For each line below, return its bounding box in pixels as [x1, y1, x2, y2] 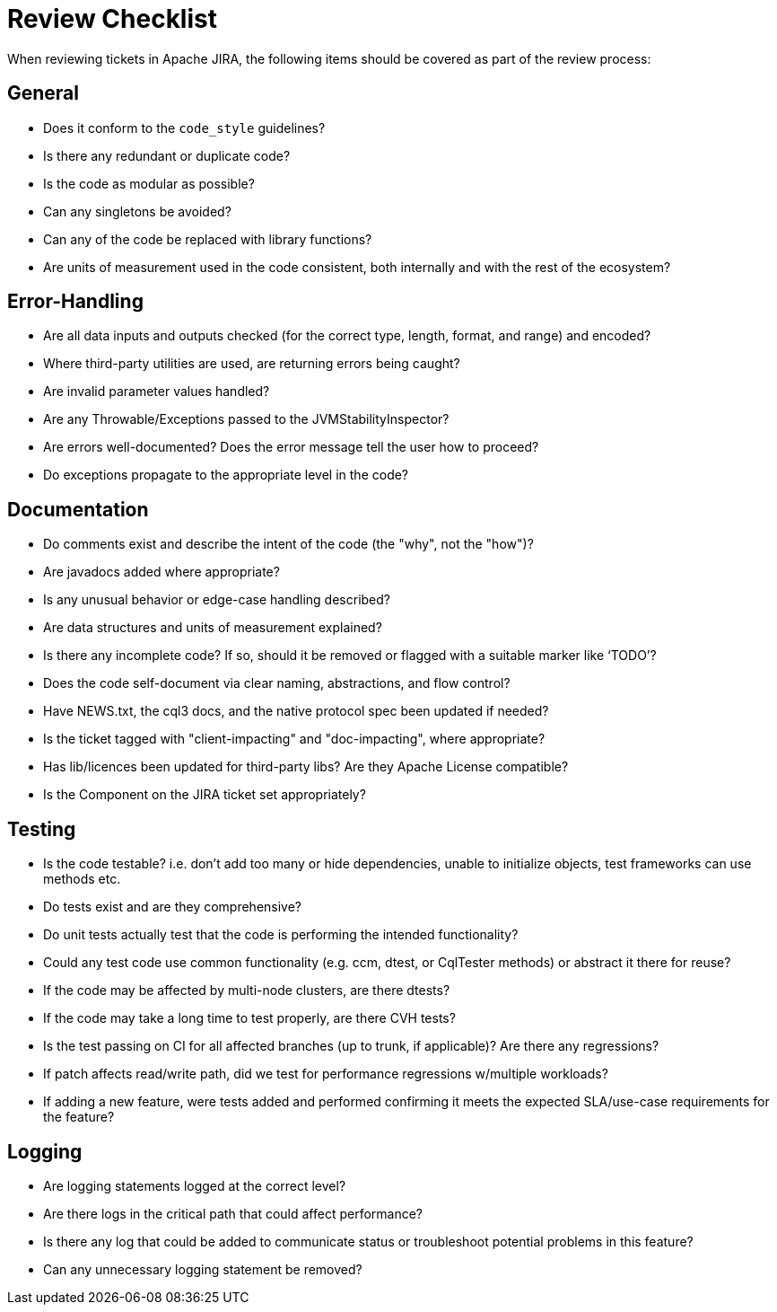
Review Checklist [7, 4, 217, 34]
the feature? [43, 1109, 115, 1125]
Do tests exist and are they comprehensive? [43, 899, 302, 915]
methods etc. [43, 871, 121, 887]
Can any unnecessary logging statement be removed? [43, 1261, 362, 1277]
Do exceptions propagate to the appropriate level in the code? [43, 467, 409, 483]
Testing [7, 817, 76, 841]
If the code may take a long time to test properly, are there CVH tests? [43, 1010, 456, 1026]
